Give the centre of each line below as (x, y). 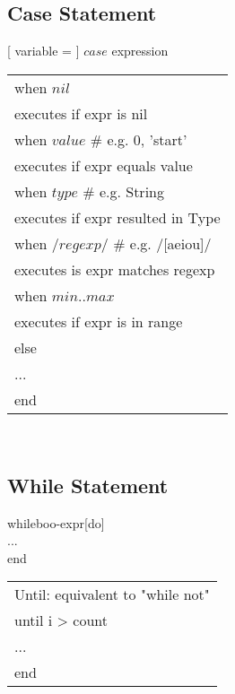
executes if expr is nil (81, 113)
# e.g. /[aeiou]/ (162, 243)
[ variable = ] (44, 51)
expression (140, 51)
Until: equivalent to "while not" (112, 594)
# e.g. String (123, 191)
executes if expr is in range (99, 321)
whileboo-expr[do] (56, 522)
